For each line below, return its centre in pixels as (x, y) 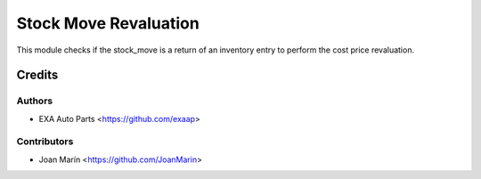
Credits (37, 75)
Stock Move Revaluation (108, 23)
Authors (35, 101)
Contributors (45, 142)
